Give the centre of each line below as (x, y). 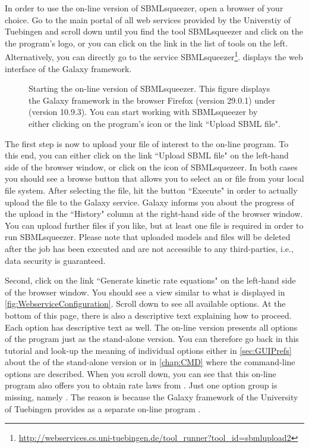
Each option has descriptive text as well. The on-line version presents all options (151, 327)
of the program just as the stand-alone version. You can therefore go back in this (152, 339)
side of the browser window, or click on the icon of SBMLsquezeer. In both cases (151, 167)
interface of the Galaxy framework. (68, 68)
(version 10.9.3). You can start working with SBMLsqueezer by (143, 112)
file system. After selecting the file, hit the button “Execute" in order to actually (151, 190)
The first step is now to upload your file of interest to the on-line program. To (147, 143)
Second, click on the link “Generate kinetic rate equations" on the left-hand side (150, 280)
